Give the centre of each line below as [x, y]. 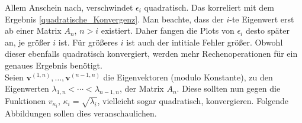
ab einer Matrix [33, 30]
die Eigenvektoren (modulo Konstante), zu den [188, 77]
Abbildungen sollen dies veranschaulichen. [81, 113]
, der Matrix [142, 88]
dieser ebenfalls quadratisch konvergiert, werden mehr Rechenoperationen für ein [151, 54]
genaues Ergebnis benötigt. [54, 65]
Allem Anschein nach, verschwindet [69, 7]
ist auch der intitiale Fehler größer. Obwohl [205, 42]
